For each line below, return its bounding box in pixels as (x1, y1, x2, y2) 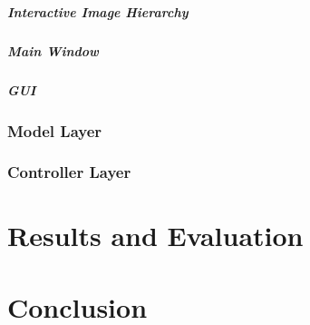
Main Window (7, 41, 99, 60)
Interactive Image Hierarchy (7, 2, 189, 21)
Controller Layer (7, 161, 131, 183)
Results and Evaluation (7, 217, 304, 254)
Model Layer (7, 119, 102, 142)
